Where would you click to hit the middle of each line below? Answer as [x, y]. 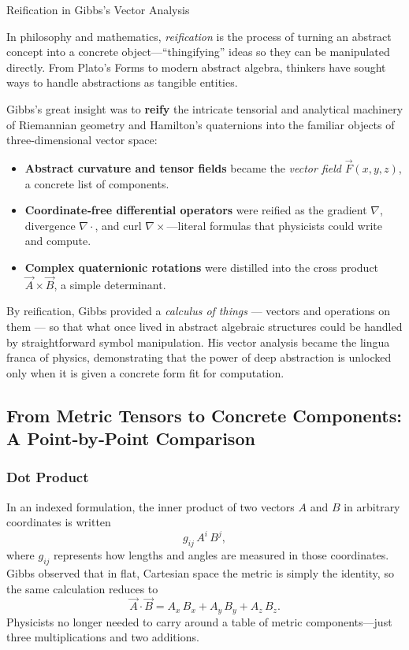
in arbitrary [372, 506]
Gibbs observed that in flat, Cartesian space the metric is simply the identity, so [200, 572]
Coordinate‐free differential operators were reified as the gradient [196, 210]
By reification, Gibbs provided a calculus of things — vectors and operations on [199, 311]
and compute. [58, 241]
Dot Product [48, 477]
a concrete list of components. [97, 183]
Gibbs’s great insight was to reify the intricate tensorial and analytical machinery [205, 108]
